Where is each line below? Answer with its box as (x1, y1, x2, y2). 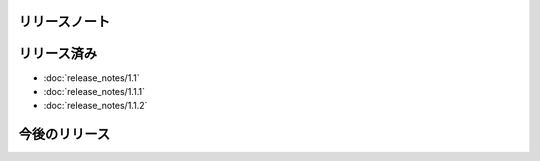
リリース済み (18, 45, 97, 62)
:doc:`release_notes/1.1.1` (43, 85, 145, 97)
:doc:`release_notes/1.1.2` (43, 100, 148, 112)
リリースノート (18, 13, 110, 30)
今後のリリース (18, 126, 110, 143)
